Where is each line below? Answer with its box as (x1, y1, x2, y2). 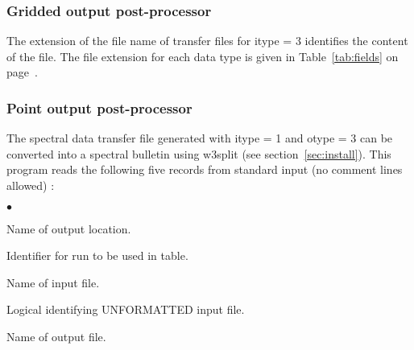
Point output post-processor (6, 97, 193, 117)
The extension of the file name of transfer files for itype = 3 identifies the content (6, 32, 408, 49)
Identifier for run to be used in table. (6, 247, 188, 264)
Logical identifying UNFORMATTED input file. (6, 301, 245, 318)
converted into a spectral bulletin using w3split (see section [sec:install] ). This (6, 145, 391, 162)
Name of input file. (6, 274, 100, 290)
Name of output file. (6, 327, 106, 344)
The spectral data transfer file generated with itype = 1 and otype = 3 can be (6, 130, 393, 146)
